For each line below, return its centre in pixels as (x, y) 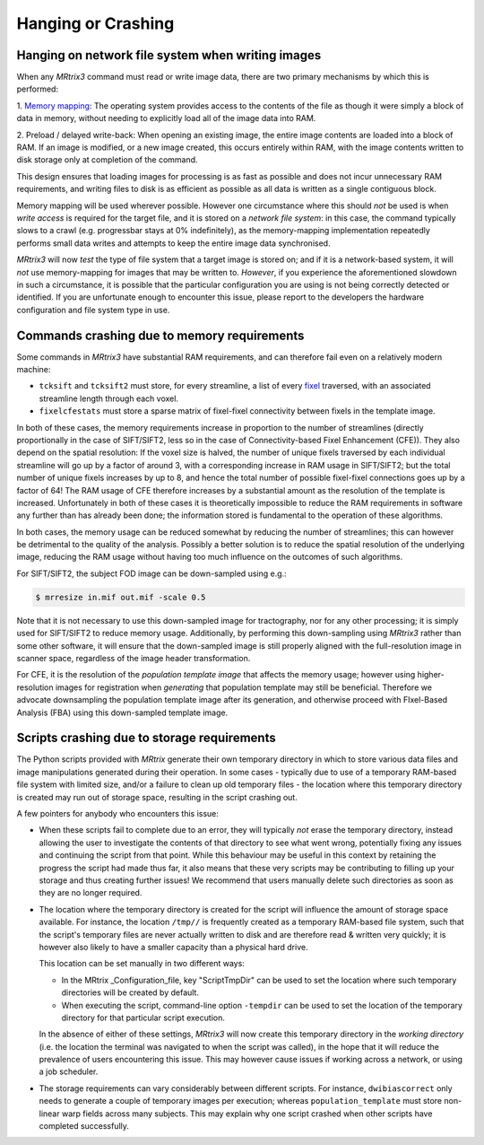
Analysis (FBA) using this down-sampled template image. (122, 712)
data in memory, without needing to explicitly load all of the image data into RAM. (166, 118)
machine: (34, 369)
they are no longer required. (91, 893)
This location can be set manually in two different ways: (142, 964)
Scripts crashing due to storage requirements (147, 738)
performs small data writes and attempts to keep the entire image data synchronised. (173, 243)
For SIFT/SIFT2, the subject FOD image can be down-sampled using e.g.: (151, 573)
